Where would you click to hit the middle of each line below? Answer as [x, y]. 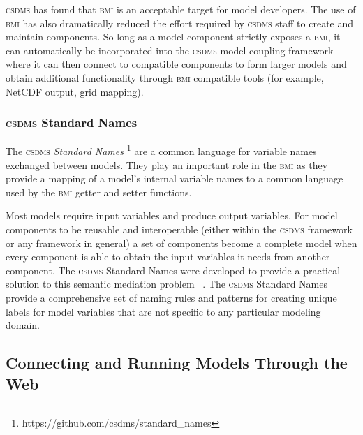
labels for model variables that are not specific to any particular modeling [163, 311]
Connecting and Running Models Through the [177, 363]
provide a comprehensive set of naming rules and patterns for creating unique [171, 297]
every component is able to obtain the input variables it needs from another [168, 257]
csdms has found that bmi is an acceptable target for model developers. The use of [181, 9]
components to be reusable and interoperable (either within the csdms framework [179, 229]
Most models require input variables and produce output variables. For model [172, 215]
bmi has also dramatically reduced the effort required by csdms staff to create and [180, 23]
